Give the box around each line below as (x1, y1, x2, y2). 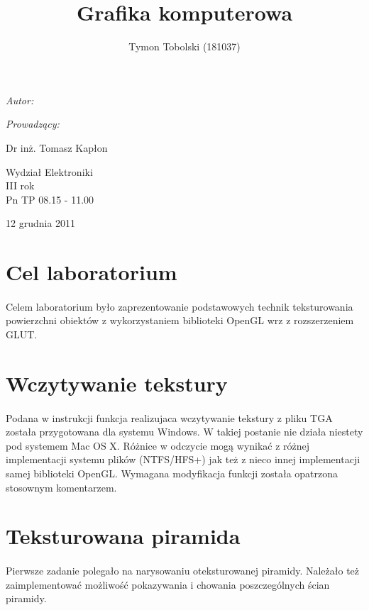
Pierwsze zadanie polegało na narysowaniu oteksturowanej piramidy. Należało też (6, 563, 360, 578)
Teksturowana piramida (6, 521, 241, 550)
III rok (6, 178, 35, 193)
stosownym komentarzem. (6, 479, 117, 494)
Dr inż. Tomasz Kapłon (6, 140, 108, 155)
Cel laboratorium (6, 257, 177, 287)
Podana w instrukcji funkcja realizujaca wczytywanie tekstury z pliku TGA (6, 410, 333, 425)
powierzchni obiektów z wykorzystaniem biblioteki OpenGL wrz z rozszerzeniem (6, 313, 354, 328)
